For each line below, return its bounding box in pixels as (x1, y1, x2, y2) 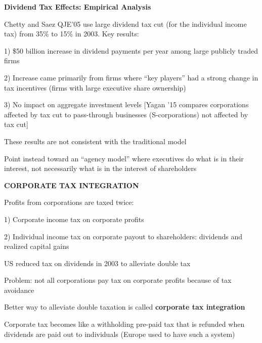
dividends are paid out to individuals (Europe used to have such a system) (4, 328, 235, 339)
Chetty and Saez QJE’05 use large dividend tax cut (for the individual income (4, 18, 247, 29)
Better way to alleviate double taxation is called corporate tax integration (4, 302, 245, 312)
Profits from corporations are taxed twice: (4, 197, 134, 207)
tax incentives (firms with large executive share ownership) (4, 82, 186, 93)
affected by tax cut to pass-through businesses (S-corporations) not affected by (4, 109, 248, 119)
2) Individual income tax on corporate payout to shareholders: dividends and (4, 231, 243, 241)
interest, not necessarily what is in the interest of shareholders (4, 163, 197, 174)
